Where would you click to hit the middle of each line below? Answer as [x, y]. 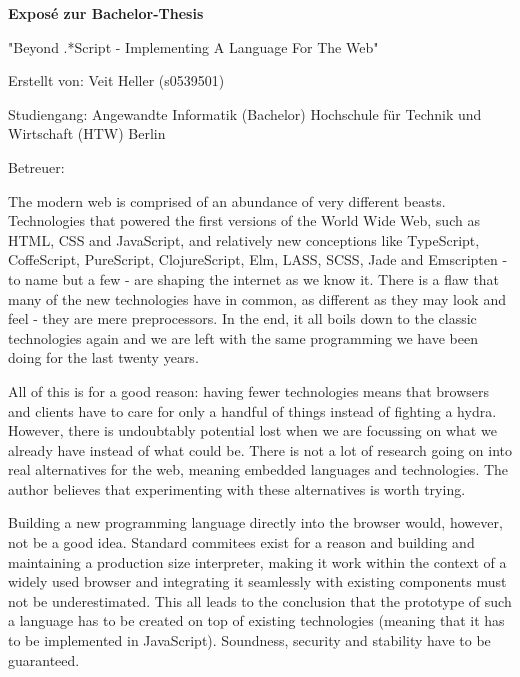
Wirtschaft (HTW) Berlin [87, 133]
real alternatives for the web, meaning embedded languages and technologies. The [258, 469]
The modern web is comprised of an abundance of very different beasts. [227, 200]
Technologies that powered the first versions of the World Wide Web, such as [244, 220]
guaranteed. [44, 659]
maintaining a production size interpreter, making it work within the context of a [257, 561]
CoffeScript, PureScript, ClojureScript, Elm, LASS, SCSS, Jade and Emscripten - [258, 259]
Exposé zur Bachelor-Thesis [106, 13]
